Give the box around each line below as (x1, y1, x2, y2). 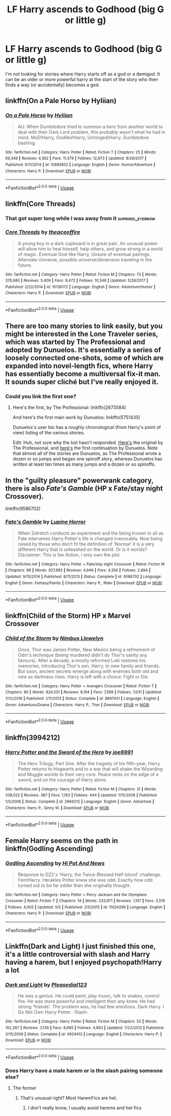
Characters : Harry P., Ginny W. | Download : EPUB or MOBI (5, 805, 109, 810)
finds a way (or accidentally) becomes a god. (5, 82, 100, 88)
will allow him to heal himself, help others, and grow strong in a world (17, 246, 163, 252)
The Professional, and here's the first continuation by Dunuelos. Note (12, 445, 158, 451)
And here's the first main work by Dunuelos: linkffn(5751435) (12, 415, 140, 421)
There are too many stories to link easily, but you (5, 322, 163, 330)
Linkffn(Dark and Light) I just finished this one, (5, 942, 156, 951)
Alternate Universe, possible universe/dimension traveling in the (17, 256, 152, 262)
